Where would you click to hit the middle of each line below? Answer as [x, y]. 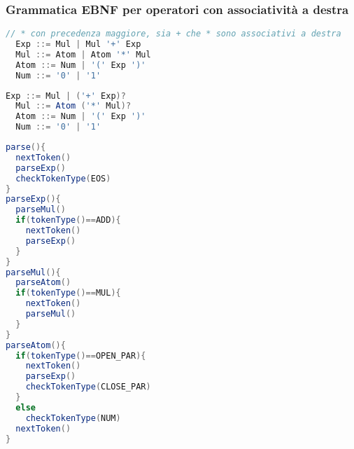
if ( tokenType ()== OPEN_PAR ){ [81, 355]
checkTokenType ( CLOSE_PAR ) [88, 387]
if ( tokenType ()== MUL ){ [68, 293]
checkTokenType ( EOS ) [63, 178]
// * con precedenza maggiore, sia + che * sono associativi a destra [174, 34]
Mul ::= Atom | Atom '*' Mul [83, 54]
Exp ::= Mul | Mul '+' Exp [78, 44]
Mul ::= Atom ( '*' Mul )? [73, 106]
